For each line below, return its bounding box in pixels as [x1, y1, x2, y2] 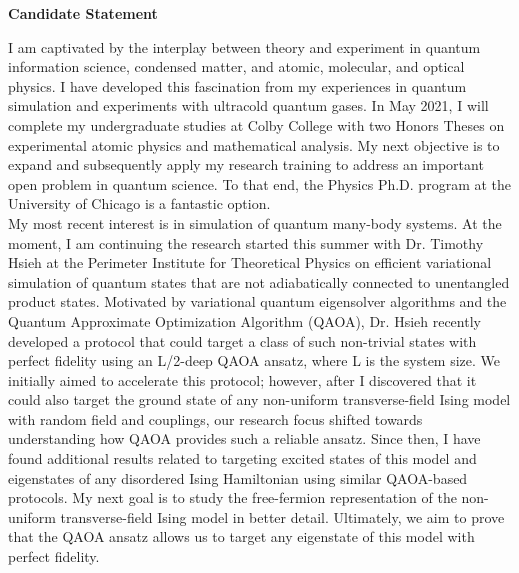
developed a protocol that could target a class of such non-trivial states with [8, 330, 477, 351]
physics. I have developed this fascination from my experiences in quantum [8, 75, 467, 96]
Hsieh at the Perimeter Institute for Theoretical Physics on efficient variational [8, 252, 492, 273]
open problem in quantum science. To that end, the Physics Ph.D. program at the [8, 173, 512, 194]
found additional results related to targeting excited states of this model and [8, 448, 477, 469]
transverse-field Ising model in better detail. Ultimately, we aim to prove [60, 506, 505, 527]
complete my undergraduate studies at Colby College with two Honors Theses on [8, 114, 505, 135]
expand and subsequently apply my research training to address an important [8, 154, 484, 175]
